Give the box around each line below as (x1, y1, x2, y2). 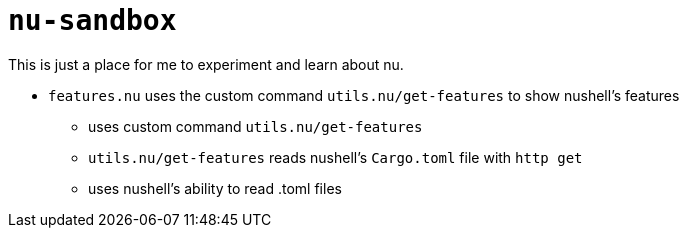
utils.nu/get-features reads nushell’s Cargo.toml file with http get (88, 148, 583, 166)
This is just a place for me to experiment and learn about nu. (8, 55, 404, 73)
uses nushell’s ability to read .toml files (88, 179, 342, 197)
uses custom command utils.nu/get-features (88, 117, 423, 135)
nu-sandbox (8, 4, 177, 37)
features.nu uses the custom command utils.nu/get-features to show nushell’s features (48, 86, 680, 104)
